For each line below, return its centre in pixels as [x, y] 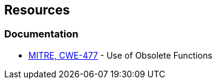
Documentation [41, 34]
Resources [37, 10]
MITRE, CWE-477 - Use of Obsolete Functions [121, 55]
